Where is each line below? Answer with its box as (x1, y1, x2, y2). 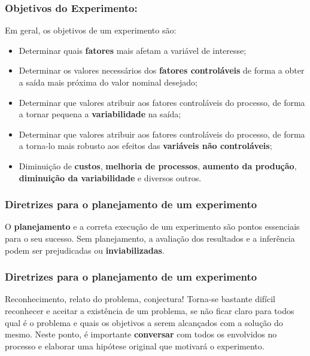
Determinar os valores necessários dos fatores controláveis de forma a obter (19, 64, 305, 77)
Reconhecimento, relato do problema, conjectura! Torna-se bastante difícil (5, 293, 276, 305)
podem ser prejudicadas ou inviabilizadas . (5, 244, 165, 256)
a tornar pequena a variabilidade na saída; (19, 108, 181, 120)
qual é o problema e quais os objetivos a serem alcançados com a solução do (5, 316, 283, 328)
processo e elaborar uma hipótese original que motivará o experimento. (5, 339, 265, 352)
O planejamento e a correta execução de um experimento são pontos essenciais (5, 220, 300, 233)
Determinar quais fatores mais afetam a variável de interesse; (19, 44, 247, 56)
